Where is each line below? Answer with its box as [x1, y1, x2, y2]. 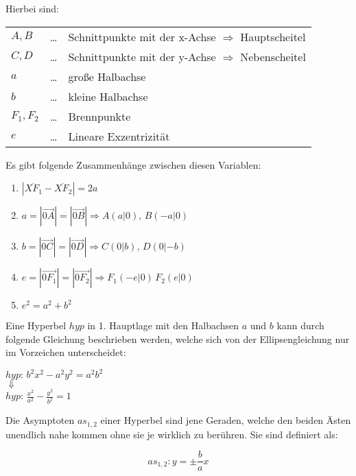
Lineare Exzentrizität [68, 128, 170, 144]
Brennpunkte [68, 108, 131, 124]
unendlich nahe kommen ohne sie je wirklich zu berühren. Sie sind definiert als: [5, 427, 338, 441]
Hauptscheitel [240, 28, 306, 45]
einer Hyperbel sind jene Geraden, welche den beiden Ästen [100, 413, 351, 427]
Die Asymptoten [5, 413, 75, 427]
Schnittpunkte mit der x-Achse [68, 28, 216, 45]
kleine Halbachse [68, 88, 148, 104]
